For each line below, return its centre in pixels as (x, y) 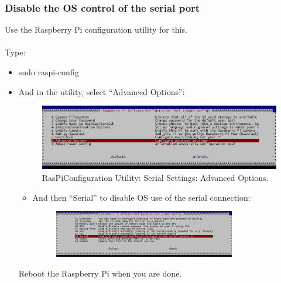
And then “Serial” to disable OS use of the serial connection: (141, 197)
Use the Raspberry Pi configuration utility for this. (96, 29)
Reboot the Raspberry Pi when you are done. (100, 273)
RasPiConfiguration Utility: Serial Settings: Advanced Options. (155, 177)
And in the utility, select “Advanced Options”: (102, 91)
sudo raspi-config (49, 72)
